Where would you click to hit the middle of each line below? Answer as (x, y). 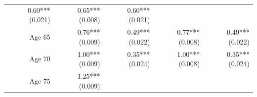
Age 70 (40, 59)
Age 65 (40, 36)
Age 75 (40, 80)
